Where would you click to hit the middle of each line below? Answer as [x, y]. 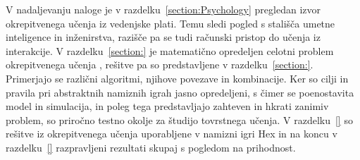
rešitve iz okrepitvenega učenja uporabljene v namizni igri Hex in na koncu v [172, 134]
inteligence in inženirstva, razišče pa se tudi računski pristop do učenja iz [163, 37]
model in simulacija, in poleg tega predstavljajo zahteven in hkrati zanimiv [167, 106]
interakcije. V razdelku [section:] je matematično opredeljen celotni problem [170, 50]
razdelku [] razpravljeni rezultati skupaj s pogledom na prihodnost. [151, 147]
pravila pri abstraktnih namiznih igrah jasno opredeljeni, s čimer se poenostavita [180, 92]
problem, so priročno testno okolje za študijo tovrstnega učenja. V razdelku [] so [179, 119]
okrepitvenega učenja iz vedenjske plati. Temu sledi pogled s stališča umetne [170, 23]
